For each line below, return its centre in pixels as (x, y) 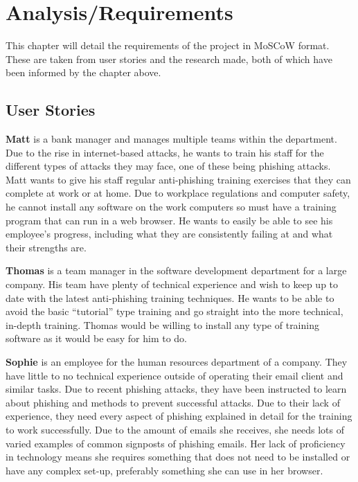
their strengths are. (46, 247)
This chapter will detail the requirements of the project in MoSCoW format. (168, 45)
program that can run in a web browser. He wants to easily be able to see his (169, 220)
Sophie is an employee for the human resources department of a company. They (177, 362)
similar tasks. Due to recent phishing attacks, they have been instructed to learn (176, 389)
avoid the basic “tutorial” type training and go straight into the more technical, (174, 311)
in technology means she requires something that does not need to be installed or (178, 457)
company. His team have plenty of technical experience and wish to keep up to (172, 284)
